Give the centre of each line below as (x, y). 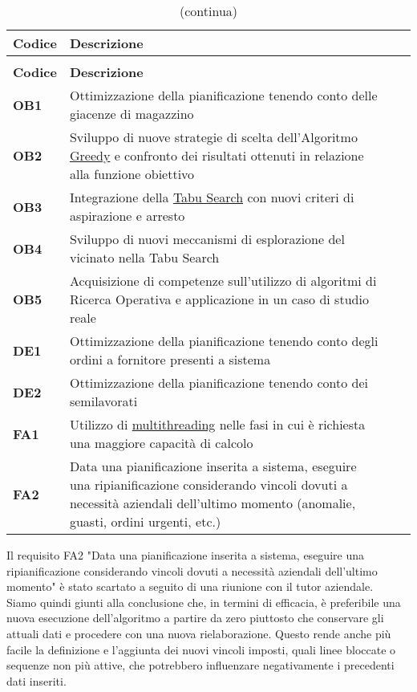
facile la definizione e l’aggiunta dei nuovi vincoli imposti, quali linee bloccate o (201, 649)
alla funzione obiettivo (132, 174)
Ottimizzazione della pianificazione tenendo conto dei (219, 383)
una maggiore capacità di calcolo (161, 443)
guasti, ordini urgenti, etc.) (145, 521)
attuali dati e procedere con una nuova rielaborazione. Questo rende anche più (199, 633)
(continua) (208, 11)
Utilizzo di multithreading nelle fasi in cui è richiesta (217, 424)
